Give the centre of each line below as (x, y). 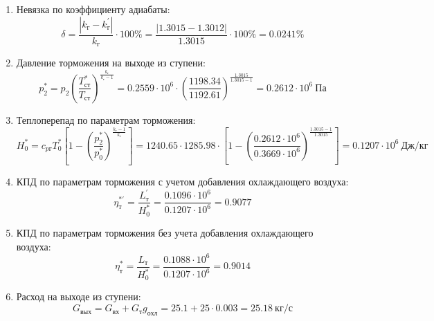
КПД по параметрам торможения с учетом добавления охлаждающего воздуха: (182, 181)
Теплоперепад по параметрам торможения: (106, 119)
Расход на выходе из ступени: (79, 296)
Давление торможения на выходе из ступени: (111, 63)
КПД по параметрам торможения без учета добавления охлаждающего (165, 232)
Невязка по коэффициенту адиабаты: (93, 9)
